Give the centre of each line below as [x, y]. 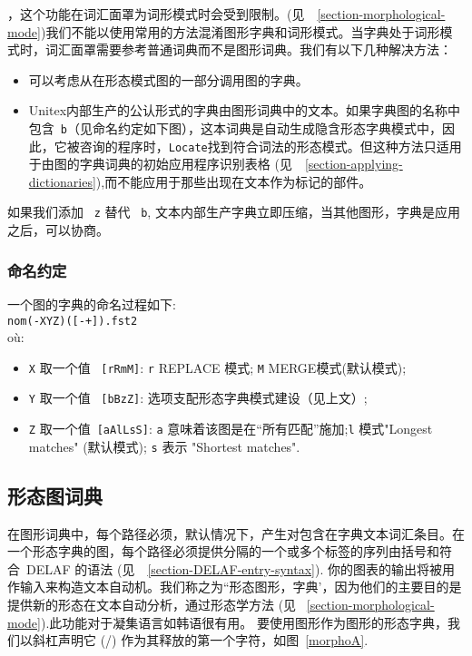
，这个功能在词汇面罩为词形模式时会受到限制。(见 [156, 14]
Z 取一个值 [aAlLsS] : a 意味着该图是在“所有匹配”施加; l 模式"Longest [231, 429]
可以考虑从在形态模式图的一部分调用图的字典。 [168, 79]
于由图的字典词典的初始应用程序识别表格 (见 [160, 164]
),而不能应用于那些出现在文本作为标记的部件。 [234, 181]
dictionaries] [62, 181]
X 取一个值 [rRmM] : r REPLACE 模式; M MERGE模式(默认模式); [217, 367]
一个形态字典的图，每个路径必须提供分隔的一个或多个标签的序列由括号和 [223, 551]
